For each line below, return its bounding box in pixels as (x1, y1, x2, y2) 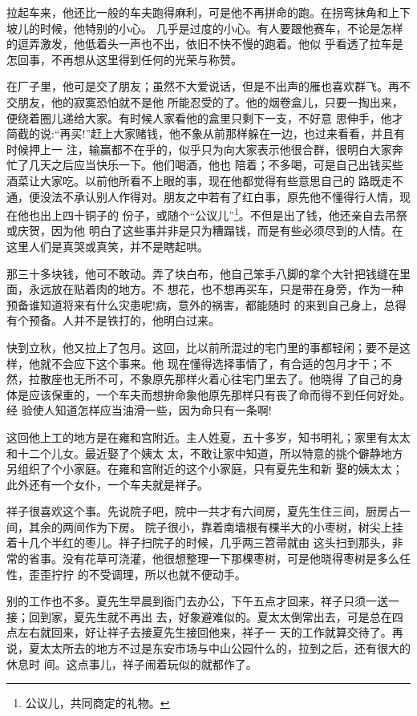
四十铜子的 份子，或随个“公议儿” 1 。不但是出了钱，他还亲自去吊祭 (62, 204, 407, 223)
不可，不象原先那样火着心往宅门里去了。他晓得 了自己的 (95, 370, 392, 387)
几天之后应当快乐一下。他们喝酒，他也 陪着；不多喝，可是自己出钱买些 (28, 156, 403, 173)
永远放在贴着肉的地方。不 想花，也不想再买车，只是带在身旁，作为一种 (28, 281, 403, 297)
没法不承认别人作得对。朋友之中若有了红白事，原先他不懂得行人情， (39, 188, 399, 204)
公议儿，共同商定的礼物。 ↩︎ (25, 694, 170, 711)
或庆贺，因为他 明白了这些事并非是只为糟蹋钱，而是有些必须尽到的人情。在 (6, 222, 403, 239)
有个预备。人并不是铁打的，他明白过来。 (6, 312, 220, 329)
